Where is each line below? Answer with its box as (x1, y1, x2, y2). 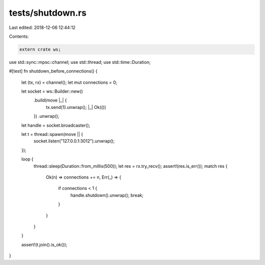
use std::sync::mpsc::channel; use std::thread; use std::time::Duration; (9, 59, 151, 65)
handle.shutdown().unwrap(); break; (70, 192, 144, 198)
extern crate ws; (19, 47, 61, 52)
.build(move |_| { (33, 97, 67, 103)
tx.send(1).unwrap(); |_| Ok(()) (46, 104, 106, 110)
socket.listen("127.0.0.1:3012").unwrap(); (33, 138, 115, 144)
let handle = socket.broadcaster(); (21, 122, 90, 128)
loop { (21, 156, 34, 162)
